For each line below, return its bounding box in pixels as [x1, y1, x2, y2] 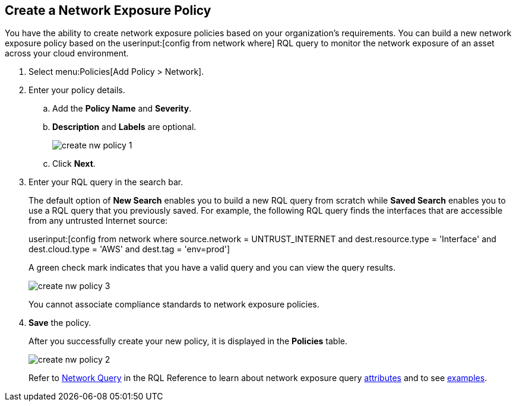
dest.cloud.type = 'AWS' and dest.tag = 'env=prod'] [29, 244, 230, 255]
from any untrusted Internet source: [29, 215, 168, 226]
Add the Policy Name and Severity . [52, 103, 192, 114]
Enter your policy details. [29, 85, 125, 96]
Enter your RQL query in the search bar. [29, 177, 183, 188]
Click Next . [52, 158, 96, 169]
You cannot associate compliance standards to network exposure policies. [29, 299, 319, 310]
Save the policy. [29, 318, 91, 328]
